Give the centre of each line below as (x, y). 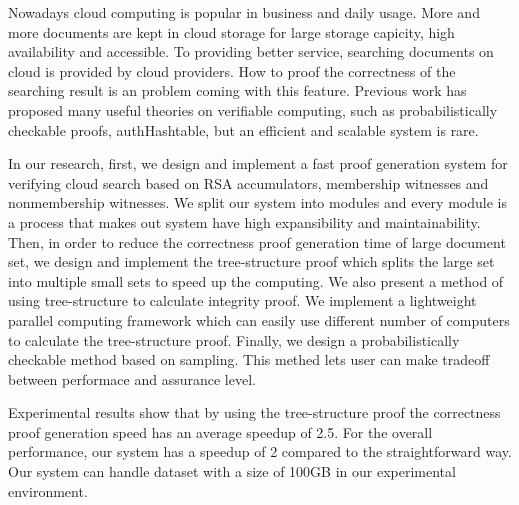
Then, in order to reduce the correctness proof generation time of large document (257, 241)
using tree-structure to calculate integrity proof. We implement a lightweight (242, 300)
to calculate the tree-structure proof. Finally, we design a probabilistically (234, 339)
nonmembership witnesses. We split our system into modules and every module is (257, 202)
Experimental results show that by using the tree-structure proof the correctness (254, 412)
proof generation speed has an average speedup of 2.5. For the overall (220, 431)
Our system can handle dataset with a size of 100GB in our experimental (232, 471)
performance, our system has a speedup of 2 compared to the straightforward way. (260, 451)
